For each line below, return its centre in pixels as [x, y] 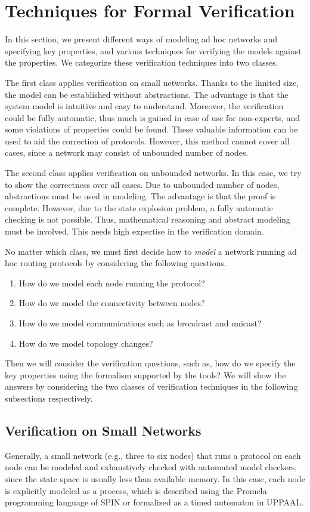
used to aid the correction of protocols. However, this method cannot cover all [147, 141]
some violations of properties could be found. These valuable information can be [151, 129]
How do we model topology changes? [86, 343]
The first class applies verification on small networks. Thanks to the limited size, [152, 82]
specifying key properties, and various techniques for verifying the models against [153, 50]
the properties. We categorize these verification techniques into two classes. [142, 62]
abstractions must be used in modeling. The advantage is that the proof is [140, 196]
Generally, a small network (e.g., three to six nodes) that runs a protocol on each [153, 455]
